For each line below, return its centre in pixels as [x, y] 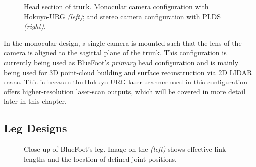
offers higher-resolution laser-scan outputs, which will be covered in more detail [125, 91]
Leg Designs [36, 128]
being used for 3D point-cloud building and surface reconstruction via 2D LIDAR [128, 72]
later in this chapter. [35, 101]
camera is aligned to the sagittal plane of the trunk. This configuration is [115, 52]
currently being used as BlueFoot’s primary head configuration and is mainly [121, 62]
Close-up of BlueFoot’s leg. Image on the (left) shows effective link [125, 149]
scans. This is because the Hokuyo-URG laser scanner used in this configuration [126, 82]
